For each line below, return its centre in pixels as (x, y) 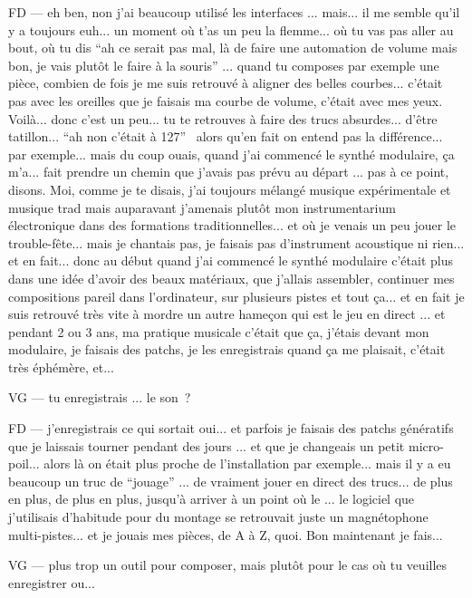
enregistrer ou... (52, 582)
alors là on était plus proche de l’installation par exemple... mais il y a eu (247, 463)
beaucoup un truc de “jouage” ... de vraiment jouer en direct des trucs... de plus (231, 481)
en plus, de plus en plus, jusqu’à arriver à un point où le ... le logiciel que (212, 499)
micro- (426, 445)
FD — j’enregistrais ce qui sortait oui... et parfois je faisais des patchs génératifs (231, 428)
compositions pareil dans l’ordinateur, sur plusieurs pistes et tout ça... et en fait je (236, 296)
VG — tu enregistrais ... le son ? (100, 397)
